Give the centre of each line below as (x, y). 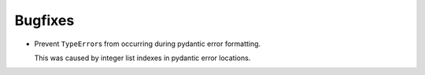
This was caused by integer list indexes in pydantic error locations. (142, 58)
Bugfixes (44, 20)
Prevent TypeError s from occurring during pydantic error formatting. (148, 44)
